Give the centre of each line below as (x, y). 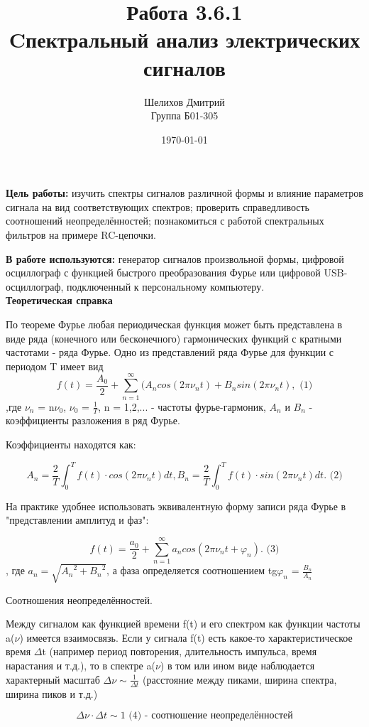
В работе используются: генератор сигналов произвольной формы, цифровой (175, 258)
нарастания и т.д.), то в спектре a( (81, 666)
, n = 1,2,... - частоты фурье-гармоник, (182, 406)
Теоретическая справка (59, 300)
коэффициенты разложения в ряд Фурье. (93, 420)
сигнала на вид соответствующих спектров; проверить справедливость (158, 206)
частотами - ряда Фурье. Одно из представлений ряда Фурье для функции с (170, 352)
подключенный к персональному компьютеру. (166, 286)
